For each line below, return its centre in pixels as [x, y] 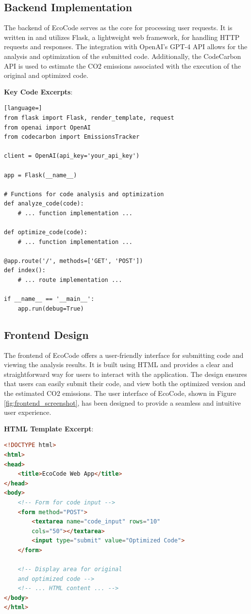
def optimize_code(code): [46, 233]
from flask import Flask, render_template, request [89, 118]
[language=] [23, 108]
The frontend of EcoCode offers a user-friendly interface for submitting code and [124, 355]
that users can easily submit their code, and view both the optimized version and [125, 383]
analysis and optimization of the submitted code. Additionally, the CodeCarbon [123, 56]
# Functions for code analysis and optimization [84, 194]
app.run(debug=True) [51, 308]
